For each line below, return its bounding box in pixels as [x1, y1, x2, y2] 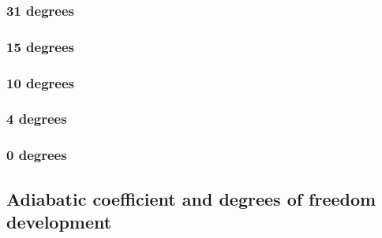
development [6, 210, 112, 233]
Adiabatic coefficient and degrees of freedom [6, 186, 376, 210]
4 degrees [6, 109, 67, 128]
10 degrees [6, 73, 74, 92]
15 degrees [6, 36, 74, 56]
